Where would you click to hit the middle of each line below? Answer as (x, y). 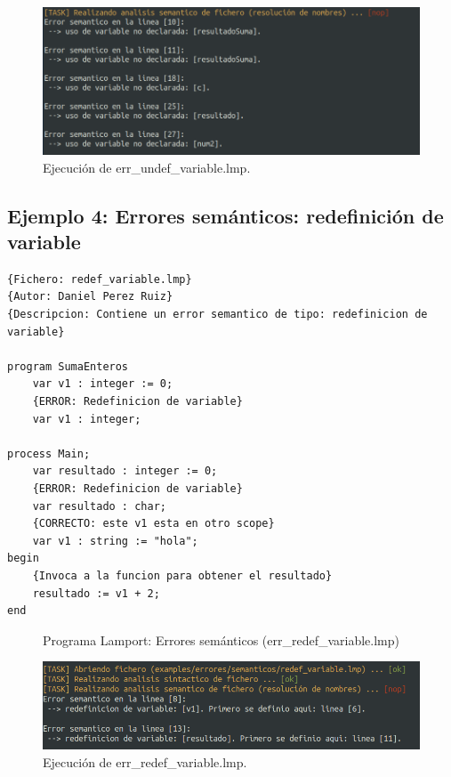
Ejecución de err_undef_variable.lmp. (147, 167)
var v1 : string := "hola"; (115, 541)
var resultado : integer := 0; (125, 471)
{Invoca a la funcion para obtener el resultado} (182, 575)
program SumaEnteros (68, 366)
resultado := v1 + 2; (96, 593)
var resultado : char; (99, 506)
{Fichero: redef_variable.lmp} (100, 279)
